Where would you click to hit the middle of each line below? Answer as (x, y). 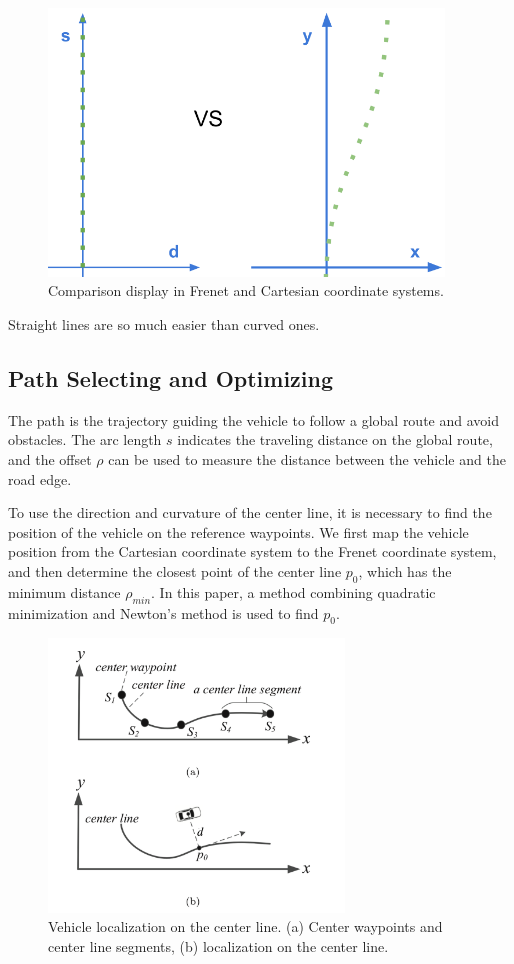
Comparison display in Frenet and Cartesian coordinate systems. (246, 290)
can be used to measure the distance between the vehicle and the (307, 458)
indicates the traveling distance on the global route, (335, 439)
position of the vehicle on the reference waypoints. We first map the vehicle (238, 531)
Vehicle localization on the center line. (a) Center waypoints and (245, 926)
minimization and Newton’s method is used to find (163, 612)
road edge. (40, 478)
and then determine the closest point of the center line (175, 570)
